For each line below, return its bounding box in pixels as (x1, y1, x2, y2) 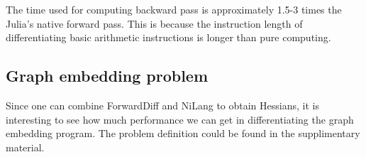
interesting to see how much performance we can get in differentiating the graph (6, 112, 354, 126)
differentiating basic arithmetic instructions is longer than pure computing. (6, 30, 331, 45)
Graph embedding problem (6, 65, 209, 87)
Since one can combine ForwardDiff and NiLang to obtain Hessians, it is (6, 97, 319, 112)
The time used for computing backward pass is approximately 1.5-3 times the (6, 2, 342, 16)
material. (6, 139, 45, 154)
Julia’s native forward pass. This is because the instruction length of (6, 16, 303, 31)
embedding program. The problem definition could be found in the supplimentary (6, 126, 360, 141)
